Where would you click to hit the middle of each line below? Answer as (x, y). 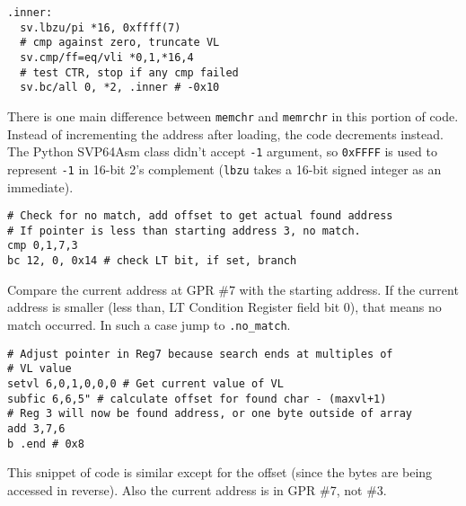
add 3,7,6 (36, 428)
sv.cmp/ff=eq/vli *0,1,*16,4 (107, 57)
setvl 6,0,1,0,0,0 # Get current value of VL (145, 383)
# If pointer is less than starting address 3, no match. (184, 231)
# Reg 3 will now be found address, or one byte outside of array (210, 414)
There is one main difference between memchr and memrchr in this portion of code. (233, 115)
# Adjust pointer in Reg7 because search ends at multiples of (200, 354)
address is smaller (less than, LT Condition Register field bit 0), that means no (224, 307)
